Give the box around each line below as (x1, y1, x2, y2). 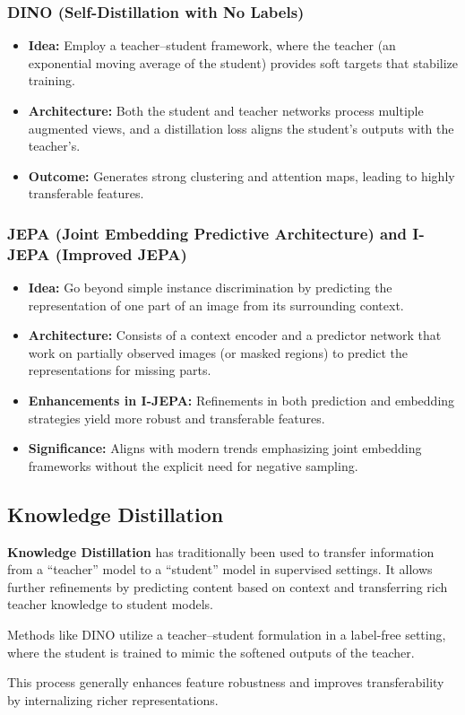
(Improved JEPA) (55, 242, 187, 265)
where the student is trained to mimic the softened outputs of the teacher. (7, 642, 415, 661)
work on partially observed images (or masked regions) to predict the (28, 343, 409, 362)
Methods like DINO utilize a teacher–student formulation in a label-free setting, (7, 625, 446, 644)
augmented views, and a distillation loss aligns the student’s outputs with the (28, 118, 454, 137)
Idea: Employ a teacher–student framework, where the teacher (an (28, 36, 396, 55)
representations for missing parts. (28, 361, 211, 379)
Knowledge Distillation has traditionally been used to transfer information (7, 542, 435, 561)
